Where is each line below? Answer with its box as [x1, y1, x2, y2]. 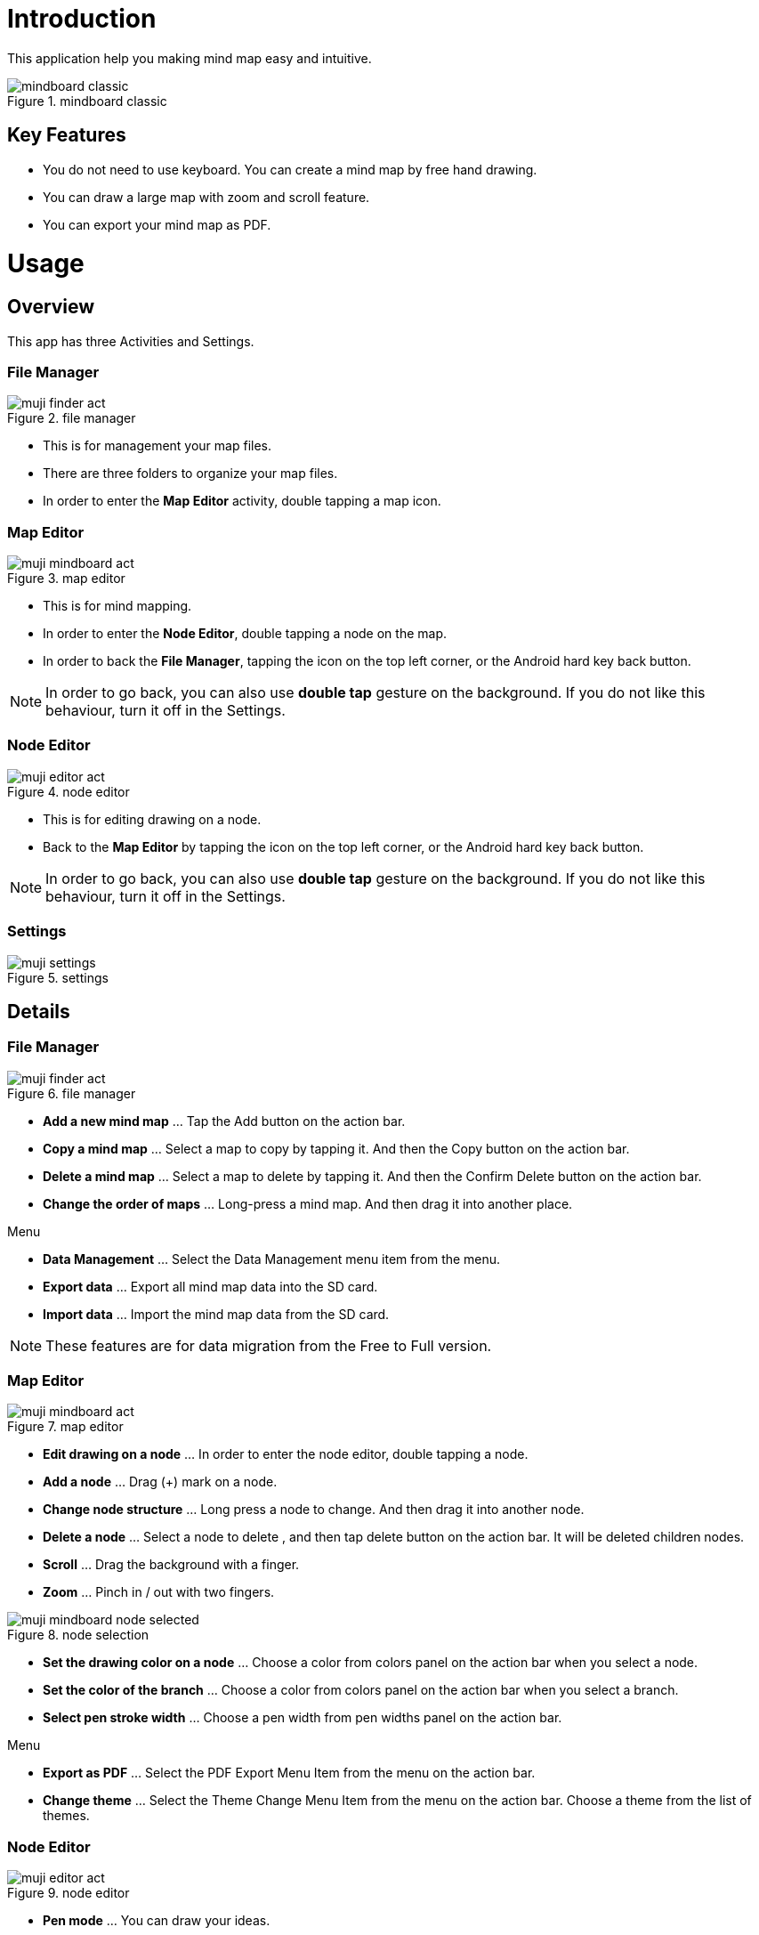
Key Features [7, 124, 126, 147]
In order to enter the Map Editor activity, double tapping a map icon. [43, 493, 441, 509]
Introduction [7, 4, 157, 34]
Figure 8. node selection [7, 1627, 149, 1643]
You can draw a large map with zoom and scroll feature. [43, 189, 370, 205]
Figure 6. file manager [7, 1085, 136, 1101]
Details [7, 1000, 70, 1023]
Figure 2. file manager [7, 410, 136, 426]
